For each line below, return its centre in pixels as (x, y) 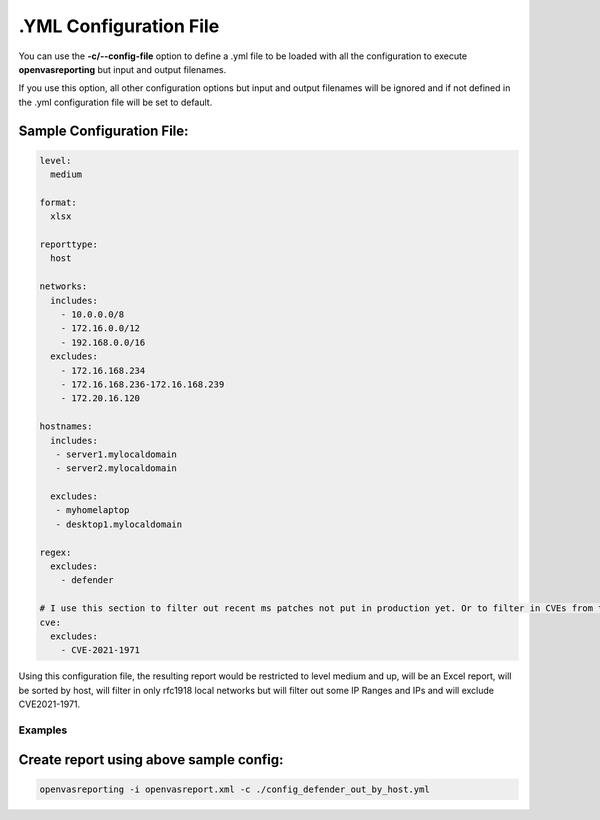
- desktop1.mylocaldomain (119, 524)
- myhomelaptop (92, 510)
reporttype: (69, 244)
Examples (43, 730)
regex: (55, 552)
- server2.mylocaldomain (116, 468)
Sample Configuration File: (103, 130)
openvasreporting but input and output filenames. (122, 69)
